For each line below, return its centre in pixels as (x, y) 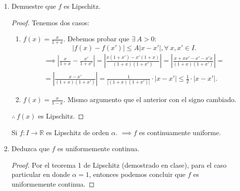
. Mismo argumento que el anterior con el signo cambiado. (150, 99)
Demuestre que (34, 6)
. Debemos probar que (96, 39)
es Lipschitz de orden (77, 132)
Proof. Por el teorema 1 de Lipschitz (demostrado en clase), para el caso (119, 165)
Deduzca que (30, 148)
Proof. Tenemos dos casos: (50, 22)
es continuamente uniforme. (180, 132)
